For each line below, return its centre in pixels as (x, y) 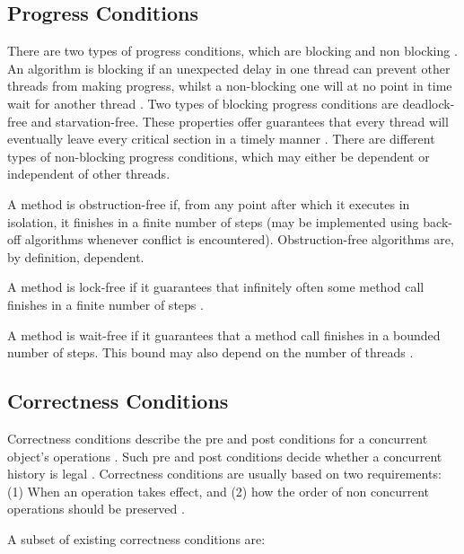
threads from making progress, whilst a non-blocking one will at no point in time (230, 86)
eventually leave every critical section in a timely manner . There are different (221, 139)
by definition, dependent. (76, 256)
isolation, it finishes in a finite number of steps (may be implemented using (213, 221)
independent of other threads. (89, 174)
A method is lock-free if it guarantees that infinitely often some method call (216, 287)
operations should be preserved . (96, 509)
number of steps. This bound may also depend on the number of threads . (210, 352)
